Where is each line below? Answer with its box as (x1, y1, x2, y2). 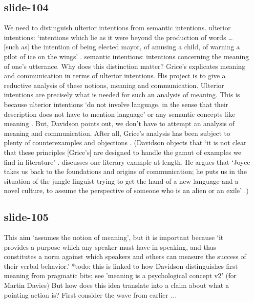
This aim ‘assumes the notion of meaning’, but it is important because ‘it (4, 232, 224, 242)
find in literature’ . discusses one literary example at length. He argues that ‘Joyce (4, 156, 250, 167)
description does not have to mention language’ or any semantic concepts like (4, 108, 235, 119)
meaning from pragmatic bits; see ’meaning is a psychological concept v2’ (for (4, 270, 237, 281)
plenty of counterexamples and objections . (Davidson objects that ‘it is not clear (4, 137, 247, 148)
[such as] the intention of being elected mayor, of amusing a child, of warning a (4, 42, 240, 52)
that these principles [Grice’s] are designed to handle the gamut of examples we (4, 147, 241, 157)
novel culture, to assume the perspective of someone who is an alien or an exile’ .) (4, 185, 249, 195)
